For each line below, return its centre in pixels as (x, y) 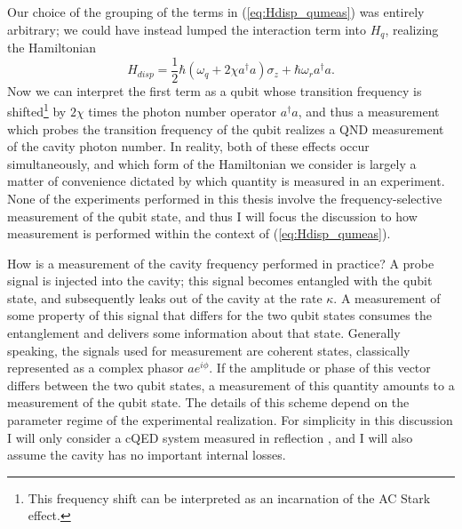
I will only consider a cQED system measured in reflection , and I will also (210, 437)
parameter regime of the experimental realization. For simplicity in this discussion (230, 420)
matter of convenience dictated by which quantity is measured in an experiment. (226, 181)
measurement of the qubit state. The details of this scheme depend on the (208, 402)
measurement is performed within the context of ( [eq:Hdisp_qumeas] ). (199, 233)
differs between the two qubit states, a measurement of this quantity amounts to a (231, 385)
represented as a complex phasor (96, 368)
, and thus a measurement (369, 111)
